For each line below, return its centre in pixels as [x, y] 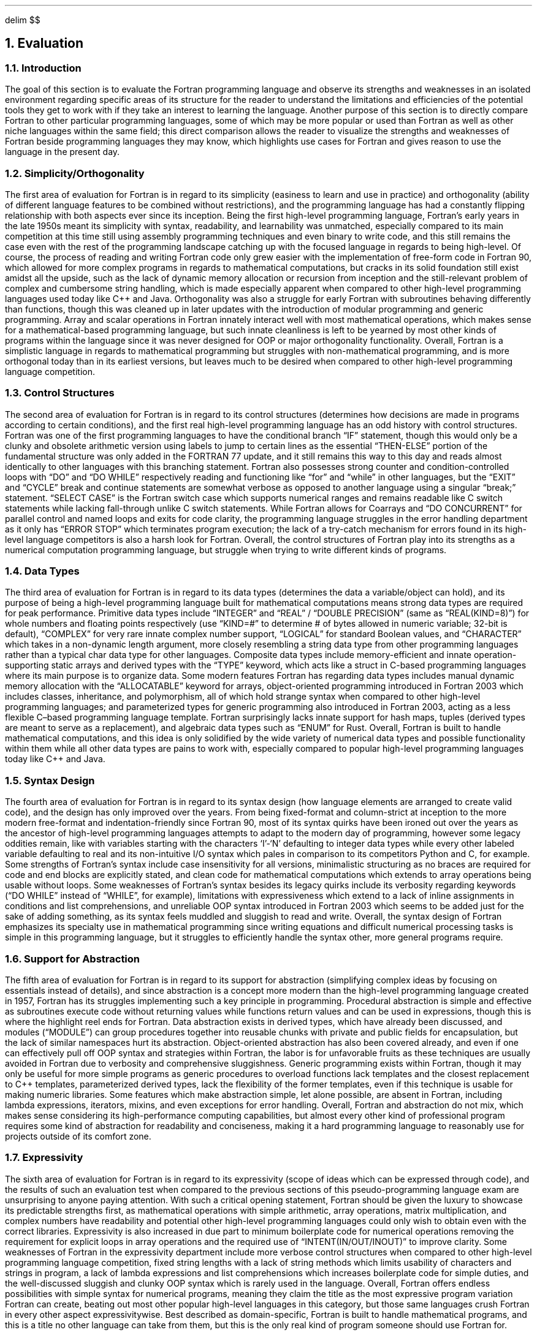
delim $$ [23, 20]
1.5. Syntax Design [50, 780]
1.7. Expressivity [44, 1158]
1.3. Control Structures [60, 393]
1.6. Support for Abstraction [73, 959]
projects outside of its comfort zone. [78, 1136]
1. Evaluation [44, 43]
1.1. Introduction [43, 68]
